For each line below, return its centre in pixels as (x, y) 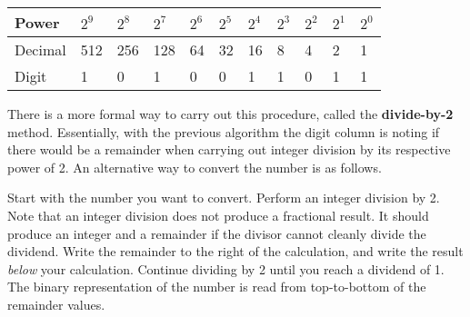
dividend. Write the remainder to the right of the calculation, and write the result (235, 251)
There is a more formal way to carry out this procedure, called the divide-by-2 (230, 114)
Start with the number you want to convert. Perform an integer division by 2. (224, 198)
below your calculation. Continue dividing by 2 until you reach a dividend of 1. (226, 268)
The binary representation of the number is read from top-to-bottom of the (217, 287)
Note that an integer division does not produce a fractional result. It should (218, 215)
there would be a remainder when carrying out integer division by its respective (229, 149)
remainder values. (56, 304)
